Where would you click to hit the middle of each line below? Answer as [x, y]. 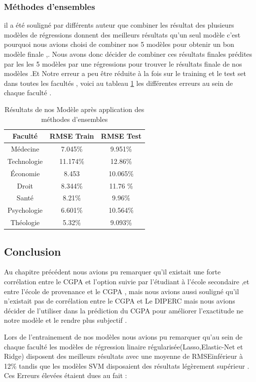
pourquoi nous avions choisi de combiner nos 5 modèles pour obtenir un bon [119, 44]
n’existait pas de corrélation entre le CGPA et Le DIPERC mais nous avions [120, 301]
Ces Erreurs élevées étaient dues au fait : [66, 375]
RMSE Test [121, 136]
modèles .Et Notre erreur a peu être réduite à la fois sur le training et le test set [125, 73]
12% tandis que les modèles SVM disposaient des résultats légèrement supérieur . [127, 365]
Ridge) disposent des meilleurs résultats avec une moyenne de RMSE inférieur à [124, 356]
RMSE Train [72, 136]
